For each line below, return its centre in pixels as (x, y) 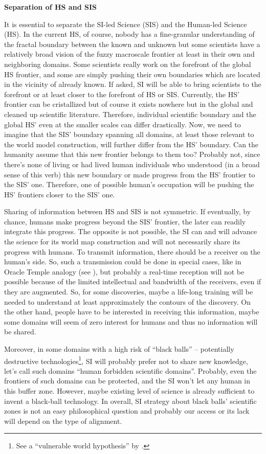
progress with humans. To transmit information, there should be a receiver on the (132, 251)
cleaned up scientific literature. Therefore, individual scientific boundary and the (130, 114)
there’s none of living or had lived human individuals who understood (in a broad (132, 164)
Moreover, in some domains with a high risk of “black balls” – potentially (119, 349)
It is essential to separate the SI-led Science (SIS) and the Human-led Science (126, 24)
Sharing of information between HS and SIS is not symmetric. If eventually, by (128, 211)
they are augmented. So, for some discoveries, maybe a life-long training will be (129, 292)
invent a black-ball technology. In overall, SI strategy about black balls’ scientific (130, 401)
